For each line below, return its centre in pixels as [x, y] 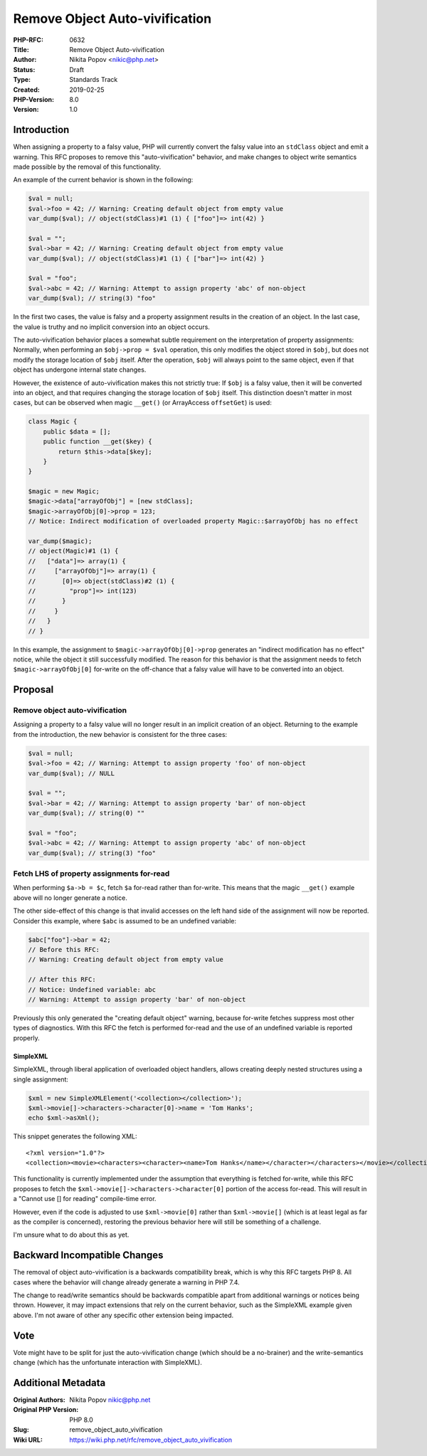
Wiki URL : [28, 1440]
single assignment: [41, 1079]
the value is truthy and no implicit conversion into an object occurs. [111, 327]
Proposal [33, 690]
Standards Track [94, 80]
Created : [27, 90]
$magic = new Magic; [64, 492]
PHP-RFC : [28, 40]
